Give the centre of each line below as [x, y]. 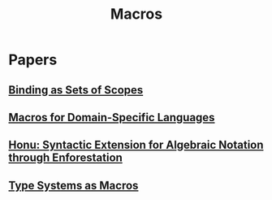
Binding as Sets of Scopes [76, 90]
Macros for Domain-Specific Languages [112, 117]
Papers [33, 60]
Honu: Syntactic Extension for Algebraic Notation [136, 145]
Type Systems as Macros [73, 185]
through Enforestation [66, 158]
